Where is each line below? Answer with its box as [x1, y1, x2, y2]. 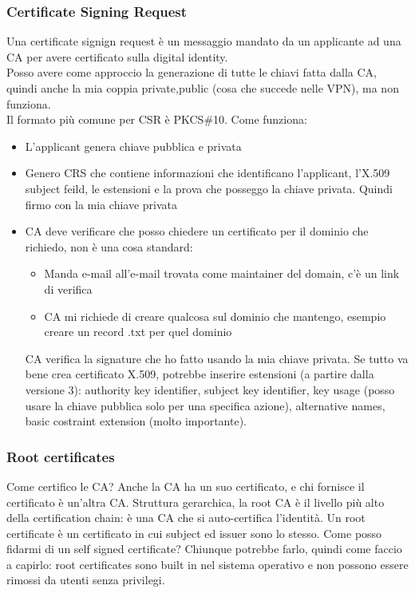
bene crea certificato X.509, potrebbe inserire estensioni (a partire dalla [25, 366, 374, 382]
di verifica [44, 280, 93, 297]
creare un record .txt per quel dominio [44, 323, 232, 340]
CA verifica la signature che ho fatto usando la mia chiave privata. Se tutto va [25, 350, 409, 366]
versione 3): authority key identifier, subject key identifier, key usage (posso [25, 381, 395, 397]
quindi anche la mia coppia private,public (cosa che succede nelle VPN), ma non [6, 80, 399, 96]
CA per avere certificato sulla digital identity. [6, 48, 228, 65]
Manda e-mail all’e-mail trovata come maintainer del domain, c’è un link [44, 265, 400, 282]
